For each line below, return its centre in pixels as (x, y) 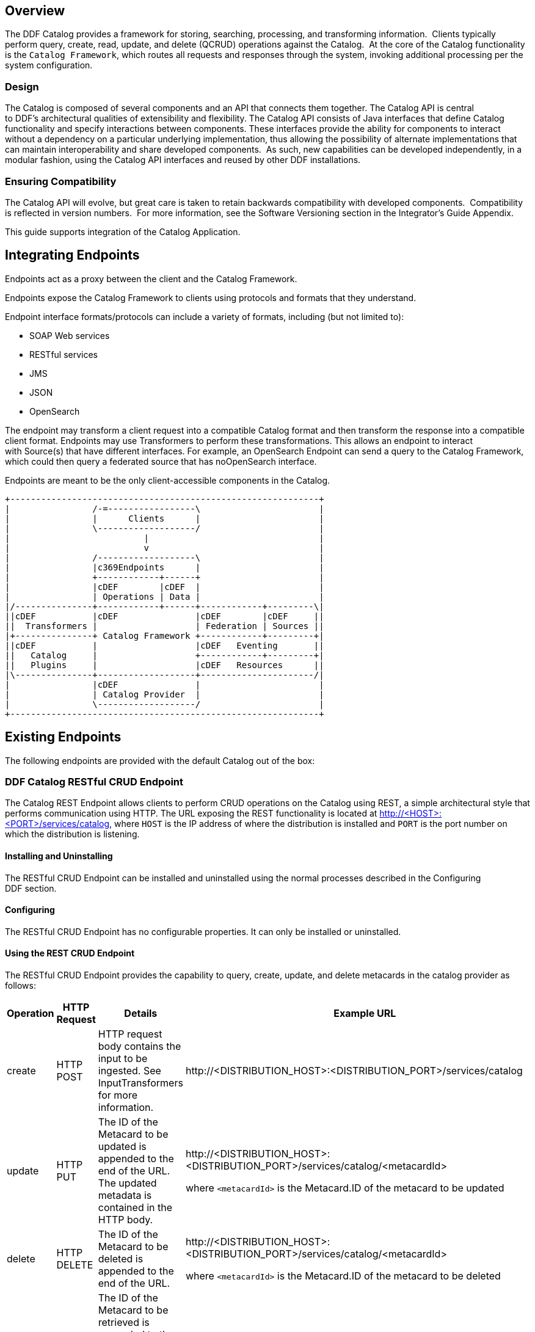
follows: (20, 986)
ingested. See (129, 1071)
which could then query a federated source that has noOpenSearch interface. (161, 461)
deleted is (121, 1259)
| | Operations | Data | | (165, 596)
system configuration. (49, 65)
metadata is (125, 1196)
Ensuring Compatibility (61, 181)
